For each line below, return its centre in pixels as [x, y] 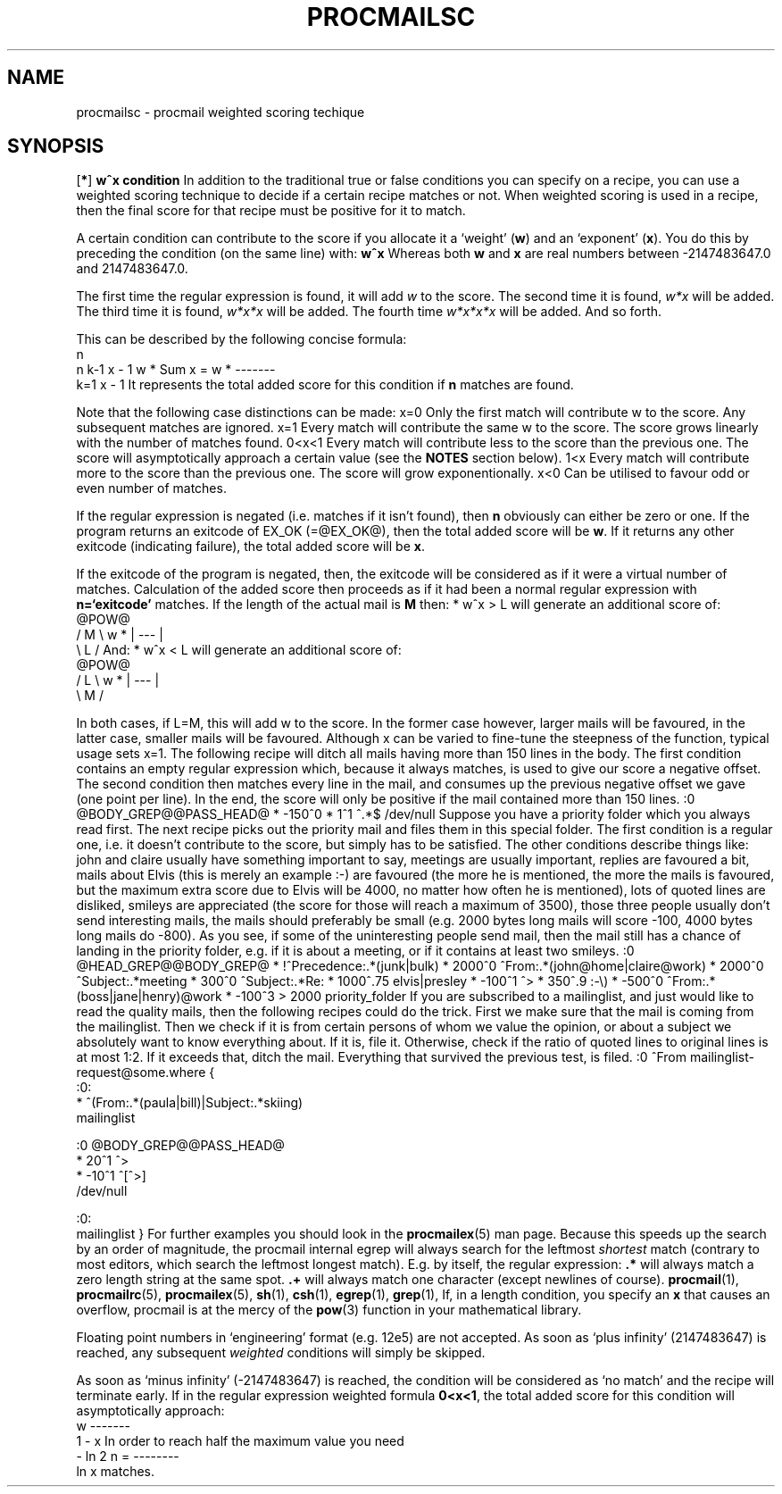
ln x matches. [115, 1472]
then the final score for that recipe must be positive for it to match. [271, 211]
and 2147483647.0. [132, 269]
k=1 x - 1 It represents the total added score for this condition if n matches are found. [325, 385]
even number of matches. [151, 488]
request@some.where [141, 1073]
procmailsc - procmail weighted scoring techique [220, 112]
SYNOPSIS [56, 146]
